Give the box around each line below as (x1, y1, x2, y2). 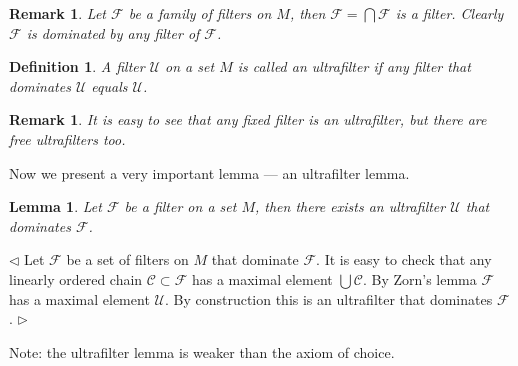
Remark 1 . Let (9, 3, 106, 23)
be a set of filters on (66, 249, 189, 270)
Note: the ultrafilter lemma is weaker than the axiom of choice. (9, 341, 395, 362)
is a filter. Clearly (395, 3, 504, 23)
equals (91, 75, 128, 96)
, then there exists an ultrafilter (254, 196, 446, 217)
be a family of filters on (128, 3, 272, 23)
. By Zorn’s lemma (362, 268, 477, 289)
